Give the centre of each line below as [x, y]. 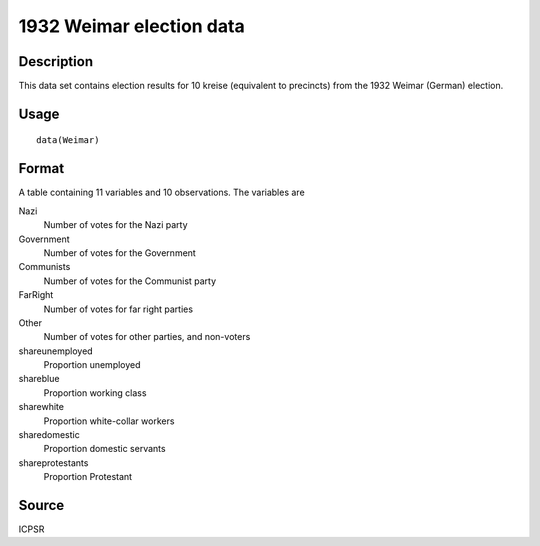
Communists [44, 267]
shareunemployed [56, 351]
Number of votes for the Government [120, 252]
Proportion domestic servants [104, 449]
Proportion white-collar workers [109, 421]
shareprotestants [53, 462]
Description [56, 61]
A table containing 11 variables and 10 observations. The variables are [161, 192]
